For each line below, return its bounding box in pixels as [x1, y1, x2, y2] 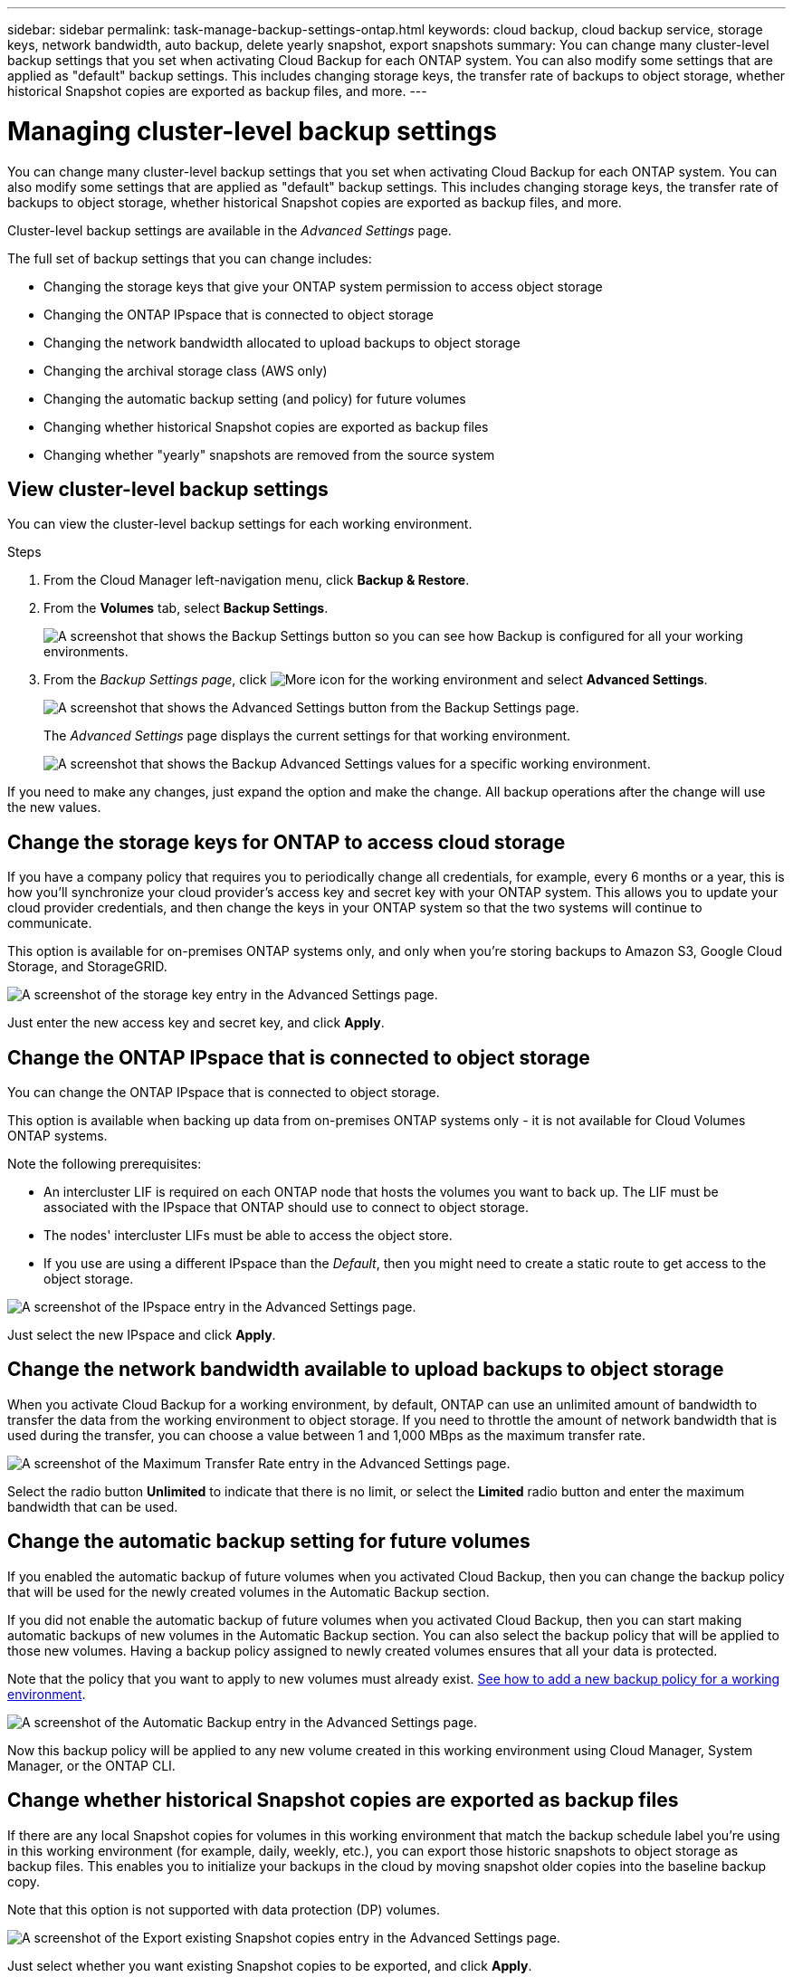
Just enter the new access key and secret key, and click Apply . [7, 1015, 385, 1031]
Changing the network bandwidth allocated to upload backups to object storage [43, 334, 521, 350]
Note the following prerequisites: [7, 1156, 202, 1172]
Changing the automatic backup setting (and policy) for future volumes [43, 390, 466, 406]
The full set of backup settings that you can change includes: [7, 250, 372, 266]
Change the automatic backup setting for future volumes [7, 1530, 530, 1553]
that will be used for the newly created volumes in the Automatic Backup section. [7, 1583, 490, 1600]
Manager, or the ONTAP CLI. [7, 1757, 176, 1773]
